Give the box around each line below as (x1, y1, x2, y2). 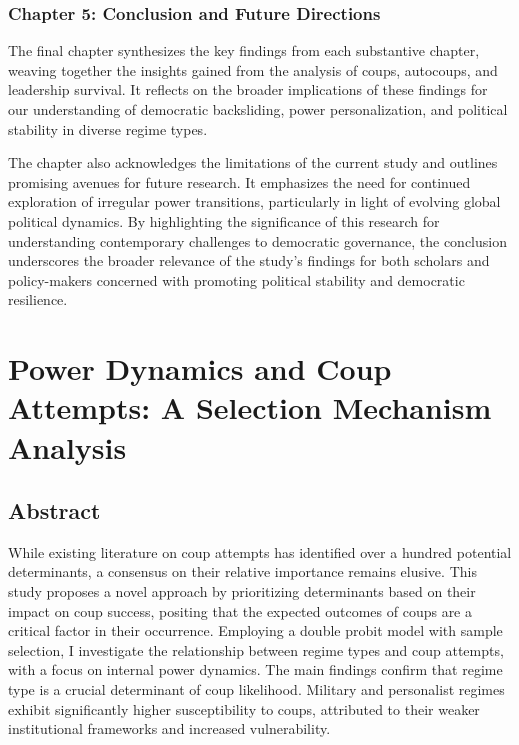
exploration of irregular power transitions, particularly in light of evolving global (8, 191, 501, 212)
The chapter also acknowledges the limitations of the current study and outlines (8, 152, 498, 173)
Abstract (8, 495, 101, 526)
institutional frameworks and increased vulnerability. (8, 718, 331, 739)
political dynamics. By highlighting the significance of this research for (8, 210, 440, 231)
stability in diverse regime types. (8, 118, 208, 139)
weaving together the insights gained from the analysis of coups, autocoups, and (8, 59, 498, 80)
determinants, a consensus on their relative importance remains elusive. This (8, 561, 477, 582)
